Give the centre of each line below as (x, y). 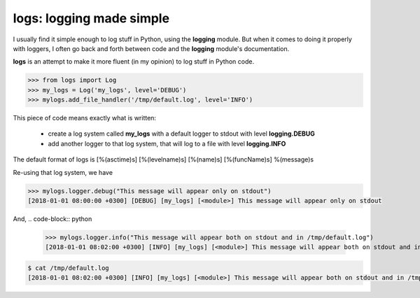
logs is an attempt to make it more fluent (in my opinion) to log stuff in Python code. (134, 62)
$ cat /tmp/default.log (69, 268)
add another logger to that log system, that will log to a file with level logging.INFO (167, 143)
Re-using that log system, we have (63, 172)
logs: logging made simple (91, 18)
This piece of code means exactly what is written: (85, 118)
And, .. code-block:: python (52, 219)
